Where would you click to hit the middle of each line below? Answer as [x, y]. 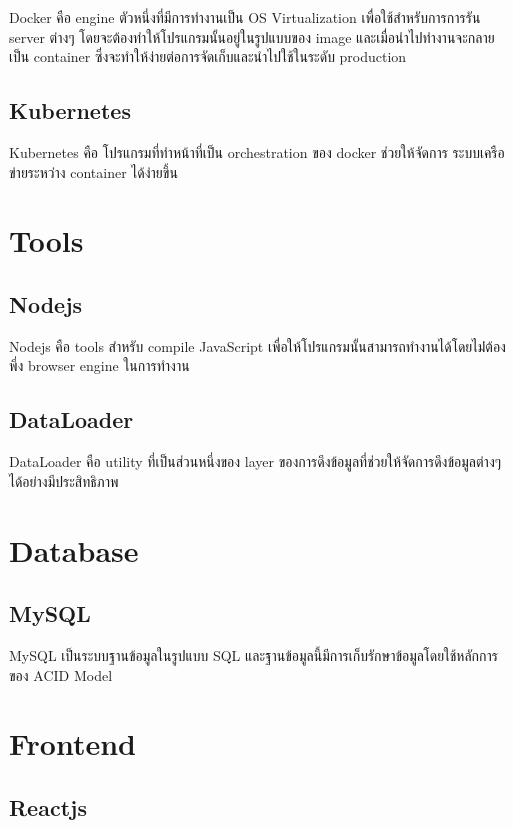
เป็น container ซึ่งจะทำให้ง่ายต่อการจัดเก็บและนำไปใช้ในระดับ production [208, 56]
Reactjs [48, 806]
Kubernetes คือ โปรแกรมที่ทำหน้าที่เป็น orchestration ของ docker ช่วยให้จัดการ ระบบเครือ [257, 151]
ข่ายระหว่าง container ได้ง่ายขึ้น [93, 171]
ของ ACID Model [61, 674]
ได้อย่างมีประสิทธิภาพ [64, 480]
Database [74, 549]
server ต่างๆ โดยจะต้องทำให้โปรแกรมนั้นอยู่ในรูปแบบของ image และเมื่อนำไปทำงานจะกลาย [252, 36]
